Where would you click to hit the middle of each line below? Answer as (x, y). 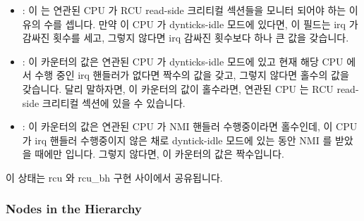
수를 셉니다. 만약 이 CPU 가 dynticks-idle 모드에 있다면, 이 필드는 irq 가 (201, 24)
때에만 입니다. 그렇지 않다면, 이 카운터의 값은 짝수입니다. (159, 154)
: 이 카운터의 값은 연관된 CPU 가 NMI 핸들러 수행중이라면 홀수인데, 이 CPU (190, 126)
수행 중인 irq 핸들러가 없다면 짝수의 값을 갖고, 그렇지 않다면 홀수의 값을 (192, 75)
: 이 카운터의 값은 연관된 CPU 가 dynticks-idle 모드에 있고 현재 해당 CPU (183, 61)
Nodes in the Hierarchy (74, 209)
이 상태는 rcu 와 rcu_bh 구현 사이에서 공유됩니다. (114, 177)
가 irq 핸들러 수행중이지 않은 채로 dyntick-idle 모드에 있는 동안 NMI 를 (177, 140)
